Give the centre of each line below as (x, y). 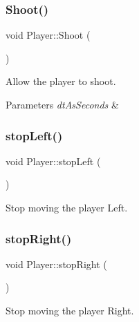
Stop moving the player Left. (67, 207)
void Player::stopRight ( (56, 264)
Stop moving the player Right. (70, 310)
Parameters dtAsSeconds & (62, 104)
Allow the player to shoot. (61, 81)
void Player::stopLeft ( (53, 161)
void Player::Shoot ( (48, 35)
